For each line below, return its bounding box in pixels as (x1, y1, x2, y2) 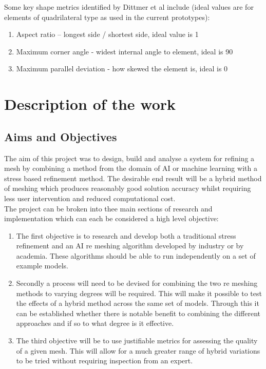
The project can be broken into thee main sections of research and (4, 203, 213, 213)
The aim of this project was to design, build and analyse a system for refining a (4, 152, 255, 163)
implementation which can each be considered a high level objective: (4, 213, 219, 224)
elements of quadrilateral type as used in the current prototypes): (4, 11, 210, 22)
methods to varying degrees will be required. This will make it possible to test (16, 287, 262, 298)
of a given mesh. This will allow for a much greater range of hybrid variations (16, 345, 260, 356)
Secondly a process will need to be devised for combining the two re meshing (16, 278, 258, 288)
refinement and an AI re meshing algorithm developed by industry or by (16, 240, 244, 251)
